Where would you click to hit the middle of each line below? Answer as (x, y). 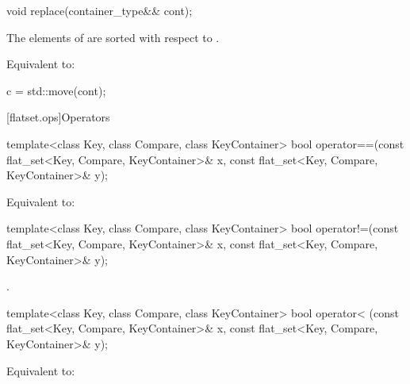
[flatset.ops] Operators (58, 117)
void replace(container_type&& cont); (100, 10)
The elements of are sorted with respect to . (113, 37)
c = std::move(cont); (56, 90)
